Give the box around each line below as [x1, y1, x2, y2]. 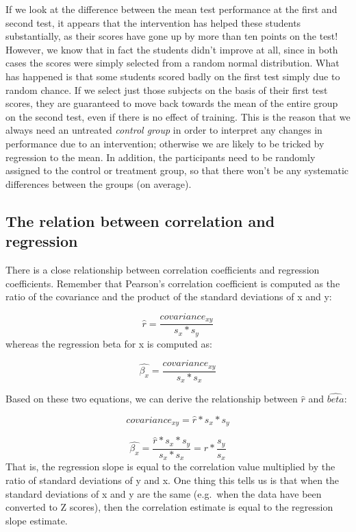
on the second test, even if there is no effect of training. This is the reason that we [5, 109, 351, 123]
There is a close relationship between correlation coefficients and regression [5, 262, 320, 276]
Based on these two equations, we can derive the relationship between [5, 391, 298, 406]
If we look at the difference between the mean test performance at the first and [5, 2, 338, 16]
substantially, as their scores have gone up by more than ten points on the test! [5, 29, 338, 43]
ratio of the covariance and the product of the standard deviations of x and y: [5, 289, 332, 304]
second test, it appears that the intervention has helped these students [5, 15, 301, 29]
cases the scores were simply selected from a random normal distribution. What [5, 56, 340, 70]
